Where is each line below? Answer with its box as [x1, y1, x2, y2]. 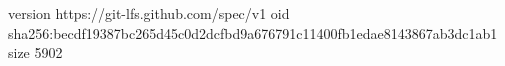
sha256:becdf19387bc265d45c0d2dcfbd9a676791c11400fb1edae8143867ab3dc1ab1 [8, 22, 498, 43]
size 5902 [8, 42, 63, 63]
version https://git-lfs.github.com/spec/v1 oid [8, 3, 290, 23]
